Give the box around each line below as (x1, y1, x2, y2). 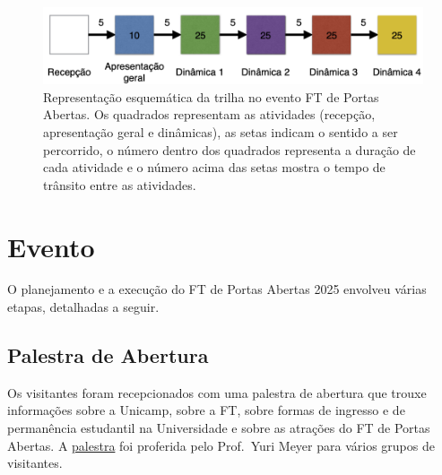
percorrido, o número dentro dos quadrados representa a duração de (43, 140, 416, 159)
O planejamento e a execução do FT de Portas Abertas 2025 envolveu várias (7, 280, 427, 298)
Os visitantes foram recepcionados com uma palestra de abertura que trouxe (7, 383, 427, 402)
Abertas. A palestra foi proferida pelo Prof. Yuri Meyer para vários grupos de (7, 436, 435, 454)
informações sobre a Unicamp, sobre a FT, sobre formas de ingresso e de (7, 401, 405, 419)
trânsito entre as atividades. (43, 175, 196, 194)
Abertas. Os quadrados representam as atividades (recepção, (43, 105, 376, 124)
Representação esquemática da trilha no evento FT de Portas (43, 87, 379, 106)
